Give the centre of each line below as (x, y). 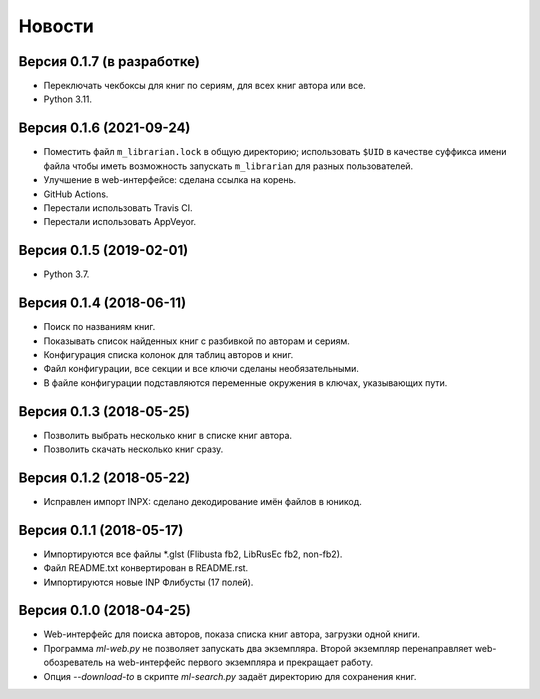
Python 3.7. (66, 274)
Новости (56, 26)
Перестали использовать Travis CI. (118, 207)
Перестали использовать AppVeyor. (120, 222)
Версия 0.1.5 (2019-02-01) (103, 250)
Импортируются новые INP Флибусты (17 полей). (148, 582)
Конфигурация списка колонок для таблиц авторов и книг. (168, 354)
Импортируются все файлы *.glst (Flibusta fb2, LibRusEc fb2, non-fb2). (193, 554)
